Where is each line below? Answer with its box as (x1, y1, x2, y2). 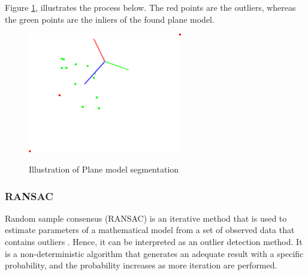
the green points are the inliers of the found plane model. (5, 13, 215, 25)
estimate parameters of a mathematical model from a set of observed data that (5, 223, 295, 236)
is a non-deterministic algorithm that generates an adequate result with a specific (5, 247, 304, 259)
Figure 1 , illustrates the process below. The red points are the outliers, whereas (5, 1, 296, 13)
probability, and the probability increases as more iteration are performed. (5, 259, 277, 271)
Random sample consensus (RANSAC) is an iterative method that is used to (5, 211, 287, 224)
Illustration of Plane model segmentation (29, 162, 179, 175)
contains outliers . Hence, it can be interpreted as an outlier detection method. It (5, 235, 303, 247)
